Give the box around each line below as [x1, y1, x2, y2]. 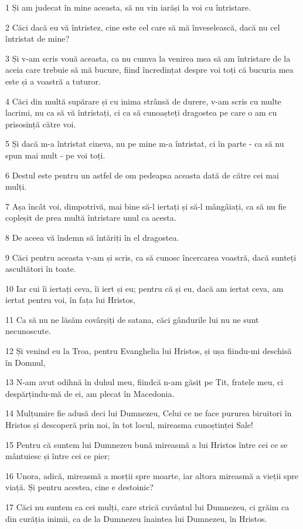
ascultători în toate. [5, 262, 76, 275]
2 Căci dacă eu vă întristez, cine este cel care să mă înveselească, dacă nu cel [5, 21, 280, 33]
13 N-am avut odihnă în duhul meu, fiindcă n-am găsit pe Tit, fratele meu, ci [5, 376, 284, 388]
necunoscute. [5, 325, 51, 337]
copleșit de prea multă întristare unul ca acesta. [5, 211, 176, 224]
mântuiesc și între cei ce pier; [5, 450, 110, 462]
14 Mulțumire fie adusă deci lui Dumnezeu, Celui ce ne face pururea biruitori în [5, 407, 292, 419]
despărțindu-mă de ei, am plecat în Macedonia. [5, 387, 175, 399]
